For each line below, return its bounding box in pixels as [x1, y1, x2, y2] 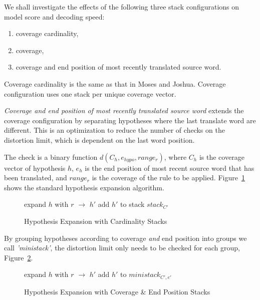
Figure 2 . [4, 252, 33, 262]
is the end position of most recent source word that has [85, 162, 254, 173]
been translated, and [4, 172, 67, 183]
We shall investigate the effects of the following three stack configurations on [4, 2, 239, 12]
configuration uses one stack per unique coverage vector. [4, 88, 176, 99]
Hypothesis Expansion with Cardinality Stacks [24, 215, 167, 226]
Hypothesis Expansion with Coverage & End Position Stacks [24, 286, 210, 296]
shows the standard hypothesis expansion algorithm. [4, 182, 164, 192]
